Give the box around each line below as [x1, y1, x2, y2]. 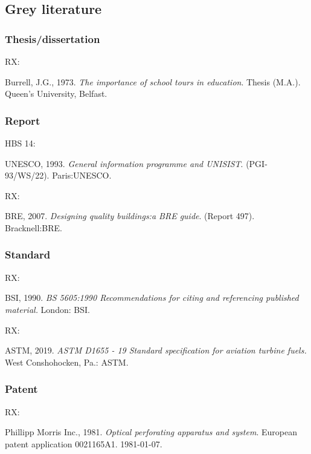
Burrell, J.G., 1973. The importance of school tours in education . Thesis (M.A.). [5, 75, 301, 88]
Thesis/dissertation [5, 31, 100, 46]
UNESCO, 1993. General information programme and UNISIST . [5, 157, 243, 169]
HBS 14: [5, 137, 36, 149]
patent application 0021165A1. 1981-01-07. [5, 437, 162, 450]
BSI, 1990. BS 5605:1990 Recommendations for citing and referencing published [5, 291, 299, 304]
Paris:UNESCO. [52, 169, 112, 182]
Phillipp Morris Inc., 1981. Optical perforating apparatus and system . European [5, 426, 297, 438]
